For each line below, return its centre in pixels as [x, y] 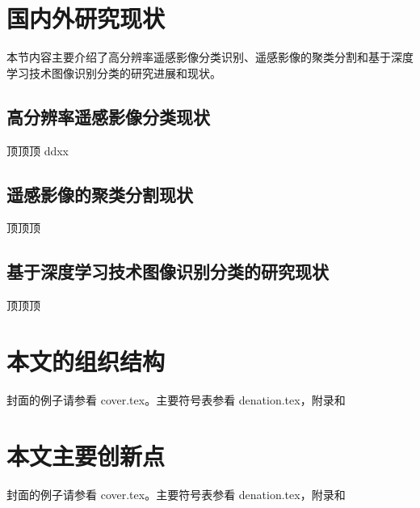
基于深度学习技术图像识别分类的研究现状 [168, 271]
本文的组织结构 [86, 360]
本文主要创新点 [86, 455]
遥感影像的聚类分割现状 [100, 194]
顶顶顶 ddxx [38, 150]
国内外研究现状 [86, 18]
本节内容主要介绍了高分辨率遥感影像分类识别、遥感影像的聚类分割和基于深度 [210, 57]
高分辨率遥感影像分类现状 [108, 116]
